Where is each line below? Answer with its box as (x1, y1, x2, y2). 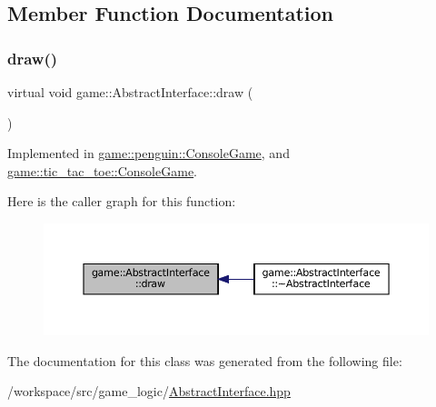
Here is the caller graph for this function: (7, 192, 236, 211)
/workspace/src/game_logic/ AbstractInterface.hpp (7, 382, 291, 401)
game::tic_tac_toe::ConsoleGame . (7, 161, 198, 180)
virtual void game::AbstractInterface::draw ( (7, 83, 253, 101)
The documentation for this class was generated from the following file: (7, 351, 402, 370)
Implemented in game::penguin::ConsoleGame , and (7, 144, 290, 163)
